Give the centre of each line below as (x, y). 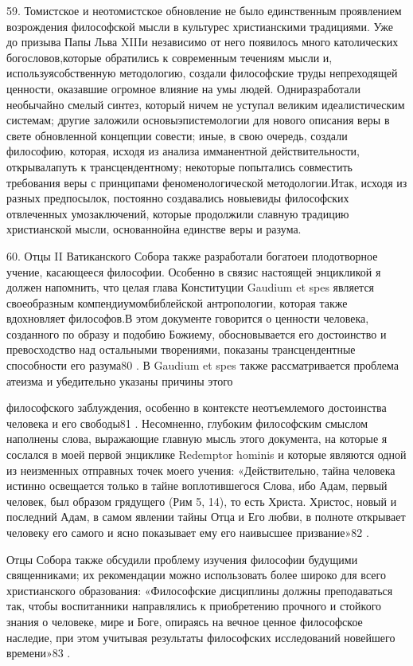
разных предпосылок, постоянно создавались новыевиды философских (178, 198)
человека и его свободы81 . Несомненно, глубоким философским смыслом (187, 423)
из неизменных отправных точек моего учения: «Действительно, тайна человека (201, 470)
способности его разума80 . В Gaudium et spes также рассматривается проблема (203, 365)
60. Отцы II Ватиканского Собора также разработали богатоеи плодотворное (192, 255)
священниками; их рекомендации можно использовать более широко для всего (196, 575)
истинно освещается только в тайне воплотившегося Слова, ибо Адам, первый (197, 486)
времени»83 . (39, 653)
